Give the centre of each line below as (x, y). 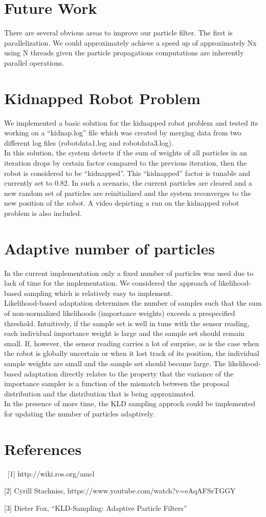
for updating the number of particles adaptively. (80, 413)
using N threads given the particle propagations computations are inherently (124, 53)
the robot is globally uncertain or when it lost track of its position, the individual (132, 353)
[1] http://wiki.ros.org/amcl (51, 473)
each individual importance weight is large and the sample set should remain (124, 333)
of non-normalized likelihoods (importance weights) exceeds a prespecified (120, 313)
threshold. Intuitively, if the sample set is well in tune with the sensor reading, (127, 323)
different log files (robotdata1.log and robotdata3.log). (89, 142)
